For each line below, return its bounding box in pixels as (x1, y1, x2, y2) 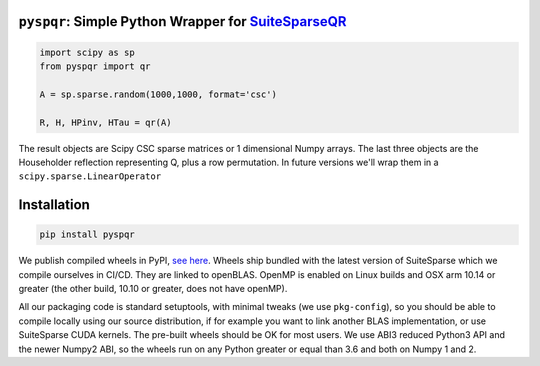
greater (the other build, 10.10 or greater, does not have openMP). (18, 283, 288, 295)
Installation (18, 196, 90, 214)
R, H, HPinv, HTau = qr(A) (39, 116, 172, 128)
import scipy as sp (39, 46, 135, 58)
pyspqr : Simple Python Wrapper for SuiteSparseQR (18, 13, 347, 30)
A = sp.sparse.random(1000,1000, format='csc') (39, 88, 277, 100)
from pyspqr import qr (39, 61, 151, 72)
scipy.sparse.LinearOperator (18, 171, 162, 182)
